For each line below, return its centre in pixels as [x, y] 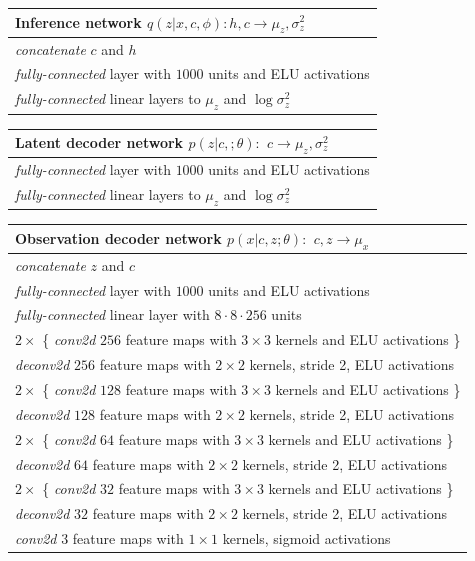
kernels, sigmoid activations [306, 538]
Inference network [78, 21]
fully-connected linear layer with [112, 314]
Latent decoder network [99, 142]
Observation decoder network [118, 237]
